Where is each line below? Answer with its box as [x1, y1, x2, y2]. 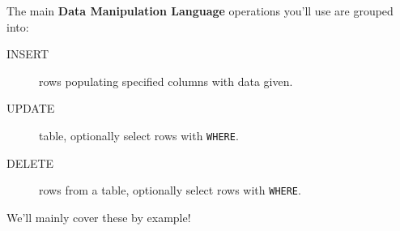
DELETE [6, 154, 54, 171]
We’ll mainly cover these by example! [6, 208, 191, 225]
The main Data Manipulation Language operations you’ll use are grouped [6, 2, 394, 19]
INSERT [6, 45, 49, 62]
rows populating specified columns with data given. [39, 72, 293, 89]
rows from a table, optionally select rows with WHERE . [39, 182, 301, 199]
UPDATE [6, 100, 55, 117]
